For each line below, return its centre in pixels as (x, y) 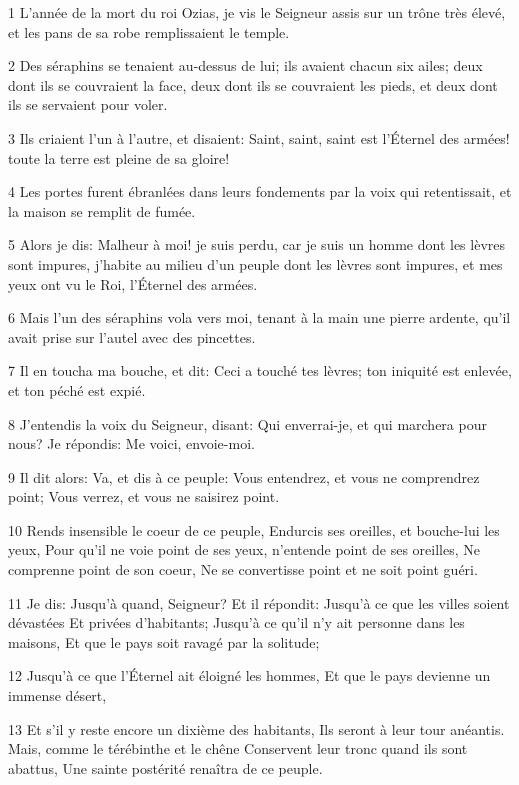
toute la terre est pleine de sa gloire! (119, 157)
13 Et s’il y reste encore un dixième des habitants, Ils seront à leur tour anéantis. (256, 728)
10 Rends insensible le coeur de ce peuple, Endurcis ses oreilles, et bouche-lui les (254, 529)
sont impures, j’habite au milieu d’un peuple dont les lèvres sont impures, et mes (255, 263)
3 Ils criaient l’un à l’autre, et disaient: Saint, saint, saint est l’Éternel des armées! (259, 137)
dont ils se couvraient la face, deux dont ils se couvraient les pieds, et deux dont (253, 84)
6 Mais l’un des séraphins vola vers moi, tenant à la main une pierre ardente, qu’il (259, 317)
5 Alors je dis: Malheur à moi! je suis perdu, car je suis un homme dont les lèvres (256, 244)
